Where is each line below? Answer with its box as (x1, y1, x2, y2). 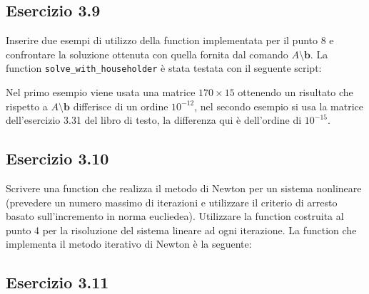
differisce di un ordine (73, 98, 168, 113)
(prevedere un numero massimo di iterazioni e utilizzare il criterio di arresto (6, 194, 338, 209)
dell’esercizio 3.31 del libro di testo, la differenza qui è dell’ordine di (6, 112, 302, 127)
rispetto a (6, 98, 48, 113)
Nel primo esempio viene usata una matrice (6, 85, 196, 100)
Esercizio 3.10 (6, 147, 109, 169)
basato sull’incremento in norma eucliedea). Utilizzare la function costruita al (6, 209, 344, 224)
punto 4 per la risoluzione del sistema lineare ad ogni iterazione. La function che (6, 222, 357, 237)
